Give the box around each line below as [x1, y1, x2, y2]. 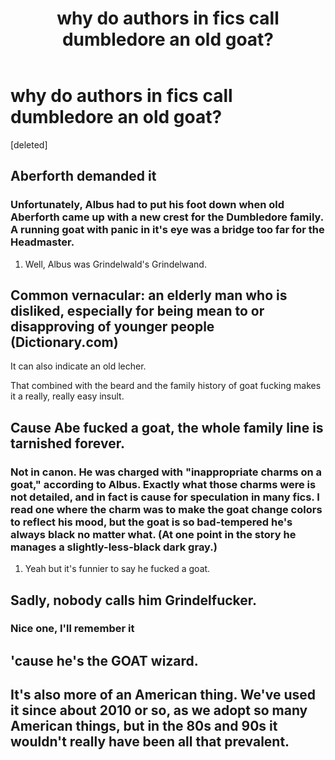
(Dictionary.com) [10, 334, 119, 351]
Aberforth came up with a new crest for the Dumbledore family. [10, 210, 324, 224]
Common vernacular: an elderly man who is [10, 287, 288, 304]
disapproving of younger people [10, 318, 215, 336]
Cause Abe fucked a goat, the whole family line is [10, 419, 324, 436]
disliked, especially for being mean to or [10, 303, 265, 320]
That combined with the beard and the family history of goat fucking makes [10, 380, 322, 392]
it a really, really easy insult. [10, 390, 125, 402]
